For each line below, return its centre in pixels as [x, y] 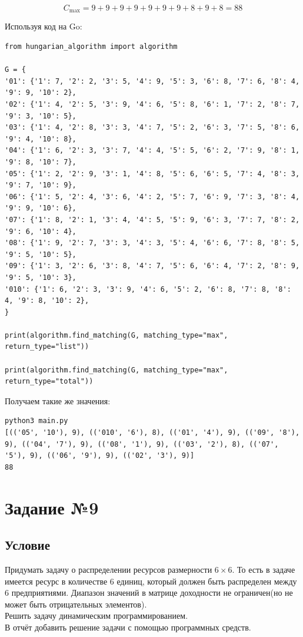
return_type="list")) [47, 347]
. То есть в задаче [264, 569]
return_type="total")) [49, 382]
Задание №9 [52, 507]
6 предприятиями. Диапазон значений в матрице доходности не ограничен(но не [149, 593]
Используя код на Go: [44, 26]
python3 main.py [36, 421]
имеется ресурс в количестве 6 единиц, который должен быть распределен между [151, 581]
